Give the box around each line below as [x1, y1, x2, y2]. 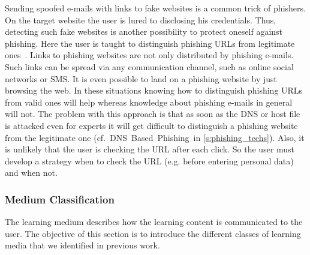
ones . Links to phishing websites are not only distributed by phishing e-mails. [5, 49, 294, 61]
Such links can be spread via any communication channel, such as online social [5, 60, 294, 73]
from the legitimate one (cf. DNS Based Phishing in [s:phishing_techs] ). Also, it [5, 131, 305, 143]
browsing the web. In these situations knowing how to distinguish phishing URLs [5, 84, 303, 97]
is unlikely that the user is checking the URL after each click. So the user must [5, 143, 295, 155]
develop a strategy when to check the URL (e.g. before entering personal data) [5, 154, 294, 167]
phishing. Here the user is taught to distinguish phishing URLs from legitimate [5, 37, 295, 49]
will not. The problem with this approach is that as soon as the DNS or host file [5, 107, 300, 120]
